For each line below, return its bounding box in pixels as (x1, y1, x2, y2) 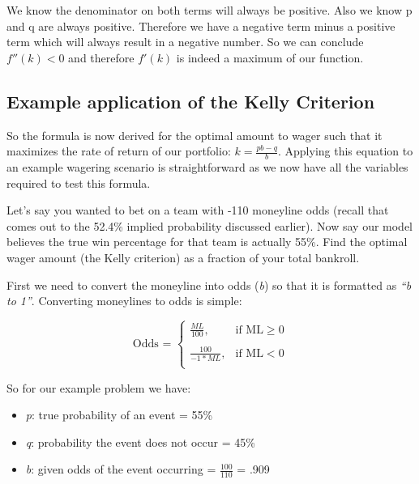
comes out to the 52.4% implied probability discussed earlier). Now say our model (6, 217, 413, 234)
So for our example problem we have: (6, 379, 191, 396)
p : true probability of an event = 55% (25, 406, 213, 423)
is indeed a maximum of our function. (176, 49, 364, 66)
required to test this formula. (6, 174, 151, 191)
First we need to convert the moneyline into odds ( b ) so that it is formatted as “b (6, 276, 412, 293)
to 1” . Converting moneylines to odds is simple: (6, 292, 242, 309)
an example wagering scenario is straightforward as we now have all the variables (6, 159, 408, 175)
